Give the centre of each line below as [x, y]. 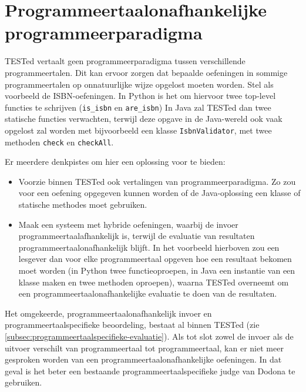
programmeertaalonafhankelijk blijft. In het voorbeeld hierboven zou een [149, 247]
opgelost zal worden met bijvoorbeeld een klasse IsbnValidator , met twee [138, 130]
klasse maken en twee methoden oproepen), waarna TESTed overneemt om [154, 282]
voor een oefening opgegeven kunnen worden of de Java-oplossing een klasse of [159, 193]
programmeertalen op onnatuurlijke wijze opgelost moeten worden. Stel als [139, 84]
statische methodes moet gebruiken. [83, 205]
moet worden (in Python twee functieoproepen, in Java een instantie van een [157, 270]
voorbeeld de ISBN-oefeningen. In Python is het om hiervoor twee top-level [140, 96]
